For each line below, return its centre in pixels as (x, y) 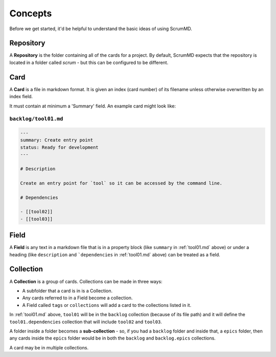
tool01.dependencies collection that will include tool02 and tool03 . (86, 322)
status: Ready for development (60, 147)
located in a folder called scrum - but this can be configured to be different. (89, 62)
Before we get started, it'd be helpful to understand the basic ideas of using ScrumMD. (101, 29)
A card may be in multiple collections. (49, 347)
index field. (21, 97)
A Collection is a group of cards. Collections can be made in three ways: (86, 281)
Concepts (31, 13)
